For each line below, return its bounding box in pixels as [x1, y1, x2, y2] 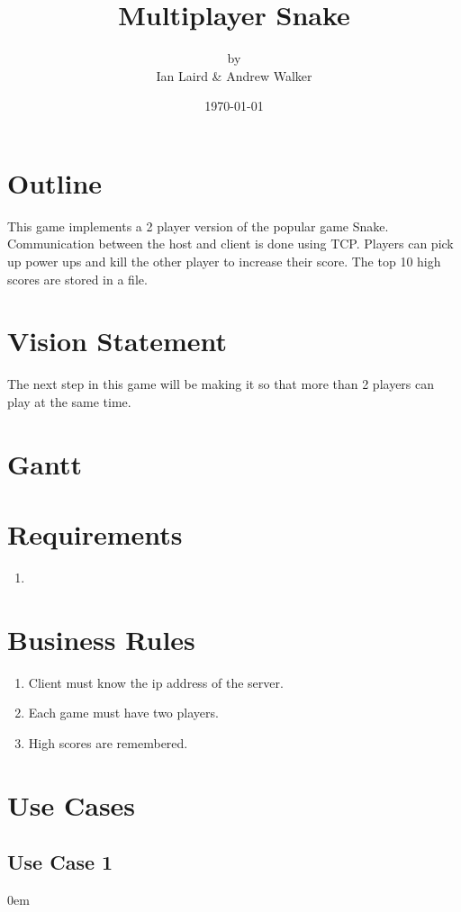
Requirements [7, 516, 183, 553]
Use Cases [7, 786, 136, 823]
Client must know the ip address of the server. [28, 673, 284, 691]
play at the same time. [7, 392, 131, 411]
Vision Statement [7, 322, 228, 359]
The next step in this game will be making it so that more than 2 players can [7, 375, 435, 393]
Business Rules [7, 620, 195, 657]
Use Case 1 [7, 848, 113, 876]
